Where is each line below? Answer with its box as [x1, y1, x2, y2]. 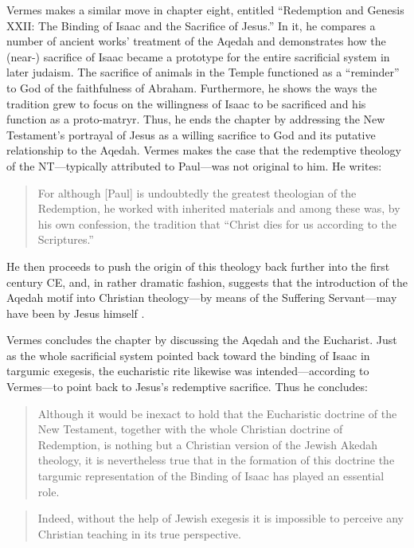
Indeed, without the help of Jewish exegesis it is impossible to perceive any [37, 510, 404, 526]
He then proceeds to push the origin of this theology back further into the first [6, 257, 390, 274]
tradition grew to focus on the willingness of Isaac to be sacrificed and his [6, 95, 366, 112]
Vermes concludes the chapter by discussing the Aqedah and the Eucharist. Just [6, 331, 397, 348]
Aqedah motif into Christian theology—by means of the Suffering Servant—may [6, 289, 397, 306]
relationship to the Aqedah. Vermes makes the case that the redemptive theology [6, 142, 401, 159]
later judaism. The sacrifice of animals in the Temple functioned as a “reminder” [6, 64, 400, 80]
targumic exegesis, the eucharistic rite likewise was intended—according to [6, 362, 369, 379]
